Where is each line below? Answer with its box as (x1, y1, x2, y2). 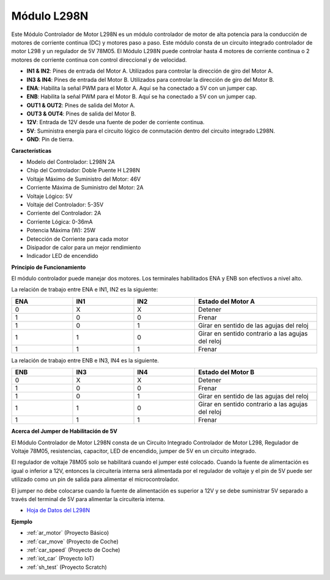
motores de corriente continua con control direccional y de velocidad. (11, 56, 187, 64)
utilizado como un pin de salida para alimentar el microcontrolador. (11, 475, 180, 483)
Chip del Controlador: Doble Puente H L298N (26, 167, 141, 174)
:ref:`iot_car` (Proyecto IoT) (26, 555, 95, 562)
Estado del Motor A (198, 297, 255, 306)
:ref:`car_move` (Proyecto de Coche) (26, 538, 119, 545)
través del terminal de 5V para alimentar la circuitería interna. (11, 496, 165, 502)
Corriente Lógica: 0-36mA (26, 218, 93, 226)
